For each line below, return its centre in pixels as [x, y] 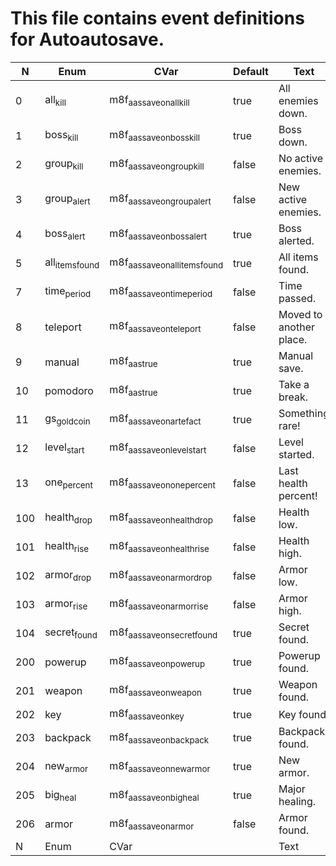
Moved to [300, 314]
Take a [294, 384]
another [296, 327]
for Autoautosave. [87, 39]
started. [296, 454]
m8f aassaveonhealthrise [159, 547]
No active [301, 158]
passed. [297, 298]
